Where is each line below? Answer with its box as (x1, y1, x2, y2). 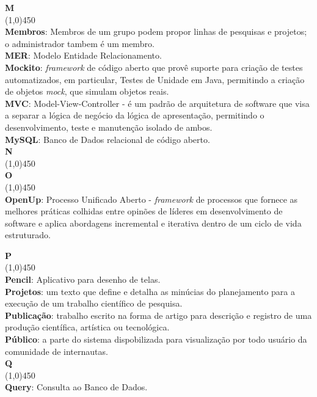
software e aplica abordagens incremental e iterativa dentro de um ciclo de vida (5, 216, 302, 229)
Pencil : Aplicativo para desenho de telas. (5, 273, 161, 286)
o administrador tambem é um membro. (5, 37, 155, 49)
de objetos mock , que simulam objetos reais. (5, 85, 169, 98)
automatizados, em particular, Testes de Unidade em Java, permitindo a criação (5, 73, 305, 86)
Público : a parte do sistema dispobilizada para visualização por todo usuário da (5, 333, 307, 346)
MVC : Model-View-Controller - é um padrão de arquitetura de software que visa (5, 97, 310, 109)
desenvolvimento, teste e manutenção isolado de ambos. (5, 120, 213, 133)
